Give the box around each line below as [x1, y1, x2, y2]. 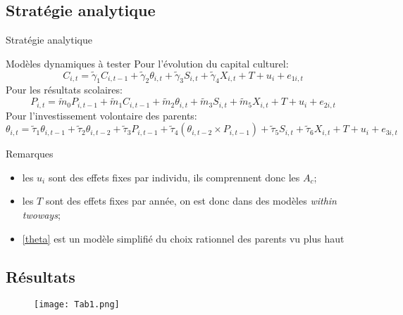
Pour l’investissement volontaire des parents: [6, 108, 197, 122]
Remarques [6, 146, 54, 161]
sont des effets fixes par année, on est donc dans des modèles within [45, 193, 337, 208]
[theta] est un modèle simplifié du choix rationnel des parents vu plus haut [22, 231, 345, 245]
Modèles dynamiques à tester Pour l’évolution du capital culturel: [6, 56, 289, 70]
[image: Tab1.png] [34, 300, 120, 310]
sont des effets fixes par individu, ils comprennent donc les [48, 169, 300, 184]
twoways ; [22, 207, 61, 222]
